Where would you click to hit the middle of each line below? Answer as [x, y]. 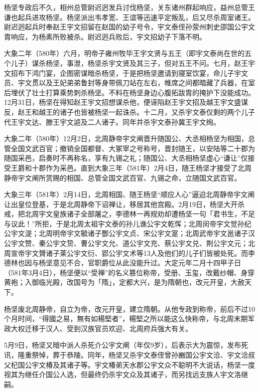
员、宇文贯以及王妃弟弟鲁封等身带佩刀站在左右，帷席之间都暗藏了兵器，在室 [129, 83]
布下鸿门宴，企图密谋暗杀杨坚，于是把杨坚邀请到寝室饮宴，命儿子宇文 [133, 73]
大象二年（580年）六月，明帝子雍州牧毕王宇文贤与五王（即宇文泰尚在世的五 [128, 53]
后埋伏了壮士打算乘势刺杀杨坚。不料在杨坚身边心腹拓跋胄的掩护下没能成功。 [129, 92]
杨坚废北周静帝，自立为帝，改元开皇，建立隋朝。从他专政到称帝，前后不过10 [129, 308]
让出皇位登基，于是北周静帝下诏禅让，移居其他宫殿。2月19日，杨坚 [114, 204]
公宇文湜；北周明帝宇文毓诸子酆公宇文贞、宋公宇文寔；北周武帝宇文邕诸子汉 [129, 233]
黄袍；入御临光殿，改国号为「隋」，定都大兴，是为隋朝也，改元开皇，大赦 [124, 282]
